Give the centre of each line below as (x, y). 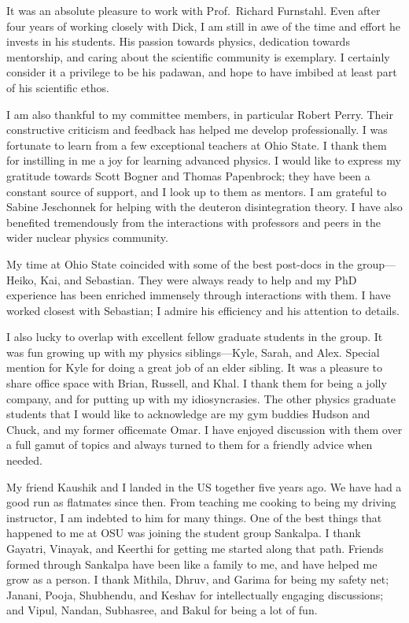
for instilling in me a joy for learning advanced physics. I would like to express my (204, 160)
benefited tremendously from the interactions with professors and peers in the (193, 222)
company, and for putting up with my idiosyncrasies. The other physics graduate (201, 398)
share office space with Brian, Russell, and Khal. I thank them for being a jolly (197, 383)
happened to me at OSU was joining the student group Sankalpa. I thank (184, 533)
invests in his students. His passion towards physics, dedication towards (178, 41)
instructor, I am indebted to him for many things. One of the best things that (194, 517)
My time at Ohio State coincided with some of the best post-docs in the (180, 263)
